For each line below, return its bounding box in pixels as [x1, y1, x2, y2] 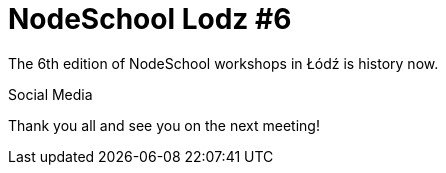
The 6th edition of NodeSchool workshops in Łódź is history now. [8, 54, 439, 72]
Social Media [8, 85, 93, 103]
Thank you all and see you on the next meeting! [8, 116, 320, 134]
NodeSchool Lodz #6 [8, 2, 292, 36]
